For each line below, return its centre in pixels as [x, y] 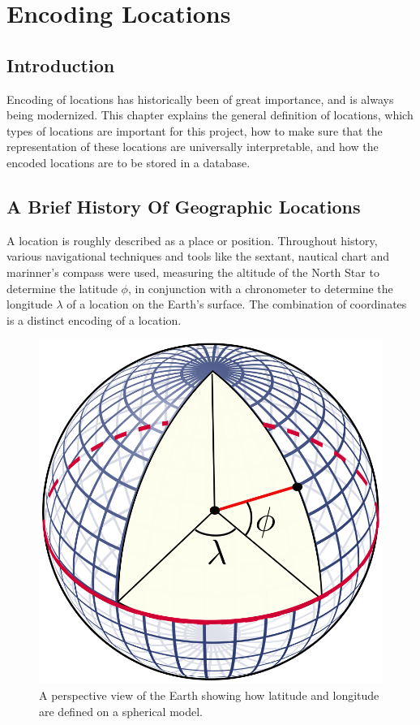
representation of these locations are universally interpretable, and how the [193, 147]
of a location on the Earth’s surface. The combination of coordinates [237, 304]
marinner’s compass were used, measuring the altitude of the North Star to [193, 272]
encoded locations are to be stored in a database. [129, 162]
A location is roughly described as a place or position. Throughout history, [192, 240]
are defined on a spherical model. [121, 711]
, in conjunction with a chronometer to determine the [260, 288]
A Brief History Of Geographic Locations [184, 206]
